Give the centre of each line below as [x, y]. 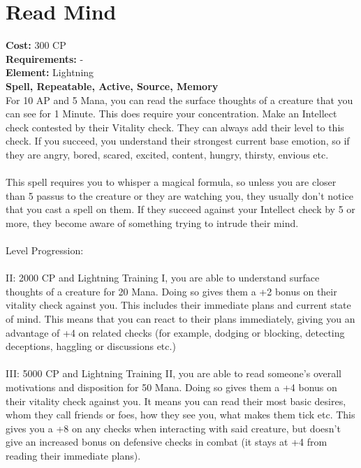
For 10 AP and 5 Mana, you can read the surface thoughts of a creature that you [179, 100]
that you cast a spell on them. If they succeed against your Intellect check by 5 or [180, 209]
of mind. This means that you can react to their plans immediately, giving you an [180, 319]
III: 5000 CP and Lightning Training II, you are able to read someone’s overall [174, 373]
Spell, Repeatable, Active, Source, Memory [112, 86]
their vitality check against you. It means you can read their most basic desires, [176, 401]
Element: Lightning [50, 72]
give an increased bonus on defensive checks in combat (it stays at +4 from [167, 442]
